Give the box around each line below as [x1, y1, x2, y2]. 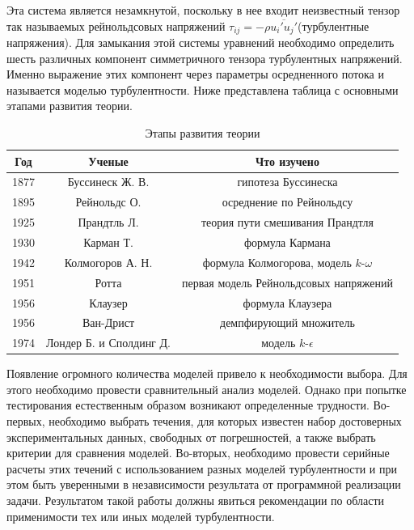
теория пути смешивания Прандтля [201, 214, 374, 231]
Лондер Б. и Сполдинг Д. [46, 334, 171, 351]
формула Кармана [244, 233, 331, 250]
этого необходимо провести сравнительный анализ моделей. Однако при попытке [6, 380, 407, 397]
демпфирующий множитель [220, 314, 355, 331]
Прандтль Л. [78, 214, 139, 231]
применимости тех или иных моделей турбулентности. [6, 507, 275, 524]
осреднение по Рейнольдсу [222, 193, 353, 210]
